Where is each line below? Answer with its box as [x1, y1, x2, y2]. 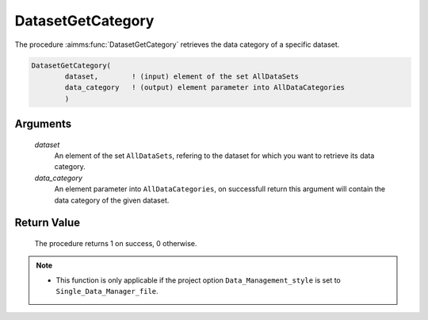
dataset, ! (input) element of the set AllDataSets [64, 71, 300, 81]
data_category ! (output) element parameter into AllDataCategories [64, 83, 345, 92]
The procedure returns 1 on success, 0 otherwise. [34, 239, 197, 249]
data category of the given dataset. [54, 195, 170, 205]
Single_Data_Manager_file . [55, 287, 159, 296]
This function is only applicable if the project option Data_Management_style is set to [55, 275, 341, 285]
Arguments [14, 118, 72, 131]
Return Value [14, 216, 81, 229]
